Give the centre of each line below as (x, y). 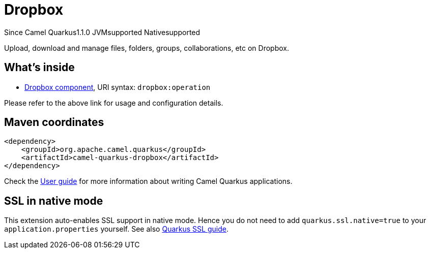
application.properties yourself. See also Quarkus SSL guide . (116, 229)
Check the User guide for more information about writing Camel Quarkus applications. (148, 181)
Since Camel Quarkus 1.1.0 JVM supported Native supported (102, 32)
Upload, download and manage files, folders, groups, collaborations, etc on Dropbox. (147, 48)
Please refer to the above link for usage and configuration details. (114, 103)
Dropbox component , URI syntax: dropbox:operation (118, 87)
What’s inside (39, 68)
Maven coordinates (54, 122)
